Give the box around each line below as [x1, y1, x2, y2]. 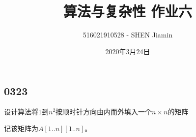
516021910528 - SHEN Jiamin [83, 30, 173, 40]
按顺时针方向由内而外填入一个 [56, 106, 152, 117]
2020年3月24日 [105, 46, 150, 56]
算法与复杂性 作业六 [63, 1, 193, 21]
